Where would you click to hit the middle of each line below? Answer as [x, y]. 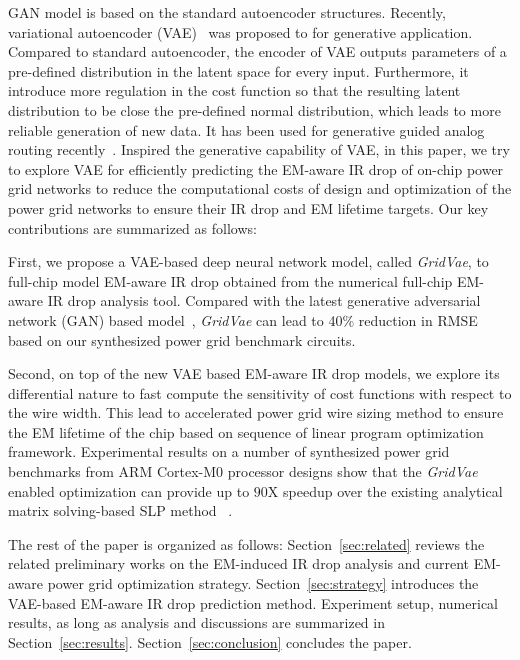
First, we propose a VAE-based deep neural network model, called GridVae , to [248, 261]
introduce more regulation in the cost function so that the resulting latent [234, 90]
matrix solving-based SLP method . [120, 510]
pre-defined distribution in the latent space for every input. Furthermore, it [238, 70]
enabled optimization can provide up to [129, 490]
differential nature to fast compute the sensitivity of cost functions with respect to [260, 392]
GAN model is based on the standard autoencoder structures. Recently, [227, 12]
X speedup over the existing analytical [385, 490]
